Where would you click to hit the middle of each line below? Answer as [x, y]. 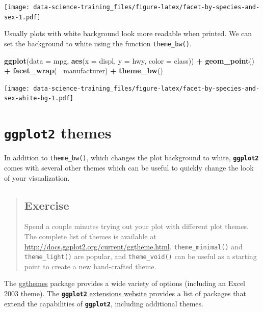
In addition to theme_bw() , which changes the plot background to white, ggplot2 [131, 158]
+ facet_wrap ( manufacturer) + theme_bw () [84, 70]
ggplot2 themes [58, 133]
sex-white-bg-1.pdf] [39, 98]
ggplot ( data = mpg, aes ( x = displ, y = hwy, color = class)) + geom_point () [129, 60]
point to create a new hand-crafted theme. [90, 266]
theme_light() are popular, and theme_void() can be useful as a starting [140, 256]
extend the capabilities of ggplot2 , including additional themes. [104, 303]
